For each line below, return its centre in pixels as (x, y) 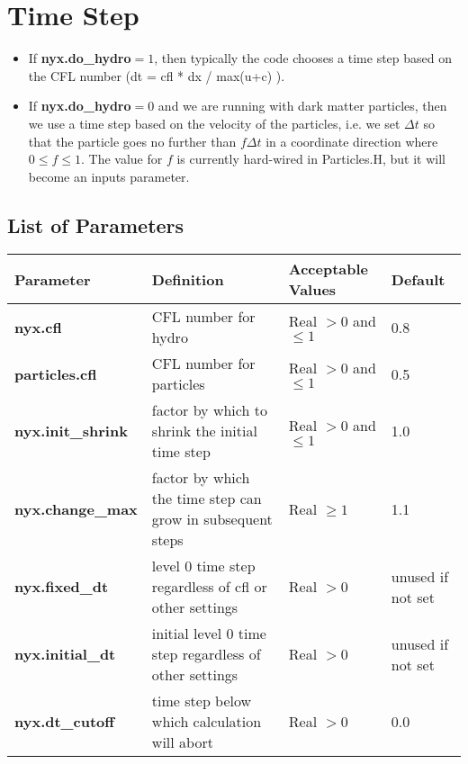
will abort (182, 742)
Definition (188, 279)
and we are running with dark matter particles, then (302, 106)
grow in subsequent (212, 519)
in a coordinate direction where (352, 141)
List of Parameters (96, 225)
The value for (126, 159)
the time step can (207, 499)
